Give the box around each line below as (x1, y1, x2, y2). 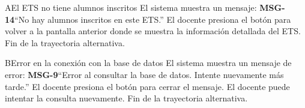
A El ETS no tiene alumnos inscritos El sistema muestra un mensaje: (5, 1, 257, 13)
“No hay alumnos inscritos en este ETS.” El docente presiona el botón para (14, 13, 291, 25)
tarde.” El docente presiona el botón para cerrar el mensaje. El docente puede (5, 80, 290, 92)
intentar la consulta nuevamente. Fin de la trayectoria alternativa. (5, 92, 248, 104)
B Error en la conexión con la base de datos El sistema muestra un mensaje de (5, 56, 292, 69)
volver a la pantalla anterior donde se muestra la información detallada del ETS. (5, 25, 301, 37)
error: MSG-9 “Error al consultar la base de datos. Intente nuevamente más (5, 68, 284, 80)
